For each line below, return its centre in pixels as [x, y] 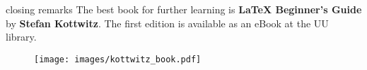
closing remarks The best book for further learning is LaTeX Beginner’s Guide [184, 9]
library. [21, 37]
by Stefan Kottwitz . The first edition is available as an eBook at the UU [167, 23]
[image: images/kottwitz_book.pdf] [118, 59]
